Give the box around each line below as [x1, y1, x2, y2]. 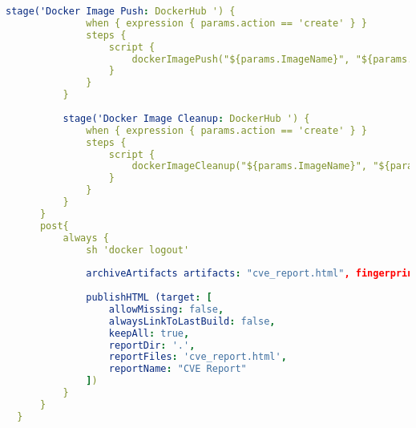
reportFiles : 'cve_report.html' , [108, 351, 287, 363]
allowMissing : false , [108, 303, 224, 315]
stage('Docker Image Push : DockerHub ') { [6, 6, 236, 17]
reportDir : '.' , [108, 339, 196, 351]
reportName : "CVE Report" [108, 363, 247, 375]
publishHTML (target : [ [86, 292, 212, 303]
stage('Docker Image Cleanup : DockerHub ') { [63, 112, 310, 124]
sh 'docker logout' [86, 244, 190, 256]
